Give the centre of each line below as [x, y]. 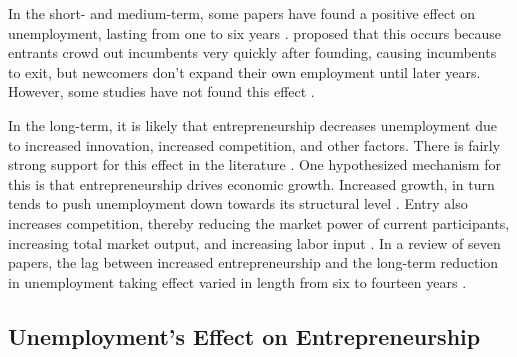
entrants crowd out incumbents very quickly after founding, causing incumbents [252, 52]
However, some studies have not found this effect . [161, 91]
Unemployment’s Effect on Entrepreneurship [244, 335]
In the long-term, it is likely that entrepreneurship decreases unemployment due [252, 124]
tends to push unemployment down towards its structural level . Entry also [238, 203]
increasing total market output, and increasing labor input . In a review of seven [254, 242]
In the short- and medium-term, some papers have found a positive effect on [242, 13]
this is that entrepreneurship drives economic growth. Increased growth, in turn [251, 183]
